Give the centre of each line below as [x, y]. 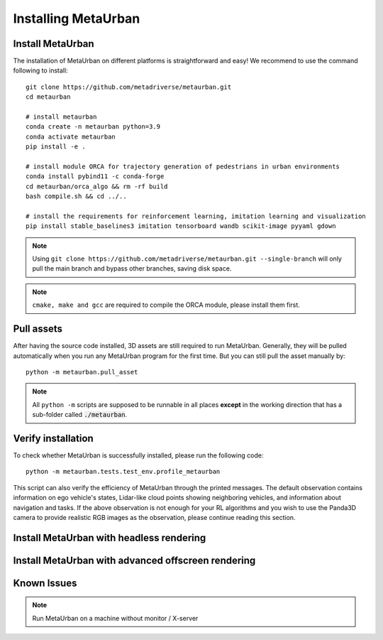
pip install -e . [56, 147]
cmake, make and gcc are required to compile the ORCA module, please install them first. [166, 305]
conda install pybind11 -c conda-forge [95, 177]
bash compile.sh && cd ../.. [76, 196]
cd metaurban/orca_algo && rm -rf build [97, 186]
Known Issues [45, 583]
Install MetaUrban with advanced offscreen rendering [134, 560]
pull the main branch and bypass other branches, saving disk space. [132, 269]
